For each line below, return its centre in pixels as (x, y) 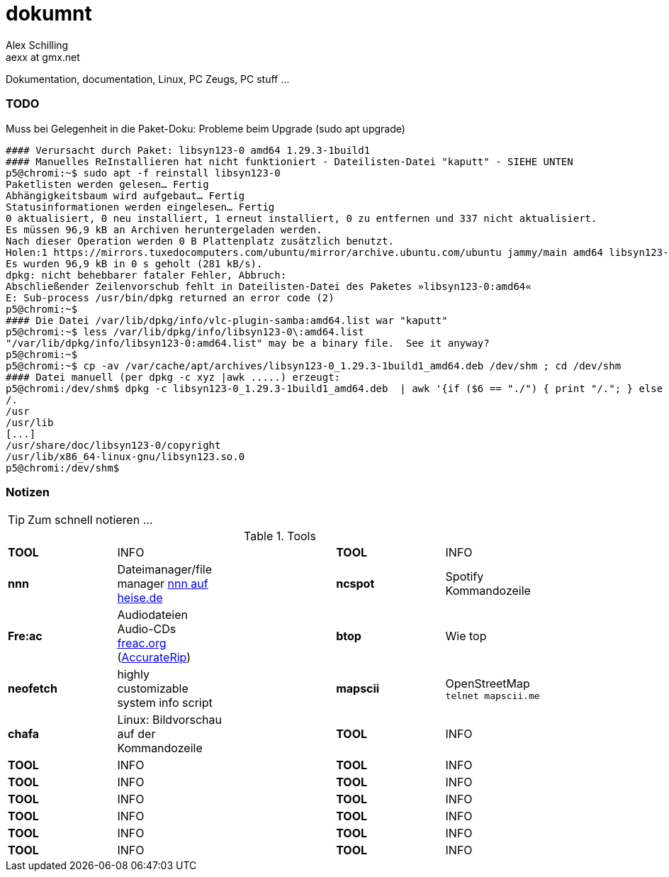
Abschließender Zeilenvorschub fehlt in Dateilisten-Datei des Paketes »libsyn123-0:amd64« (269, 286)
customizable (153, 689)
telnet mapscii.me (493, 696)
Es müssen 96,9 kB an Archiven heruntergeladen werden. (164, 229)
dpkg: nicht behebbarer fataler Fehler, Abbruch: (146, 275)
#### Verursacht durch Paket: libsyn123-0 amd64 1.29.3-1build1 (188, 150)
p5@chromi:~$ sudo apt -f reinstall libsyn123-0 (143, 173)
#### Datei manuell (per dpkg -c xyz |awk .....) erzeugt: (173, 377)
